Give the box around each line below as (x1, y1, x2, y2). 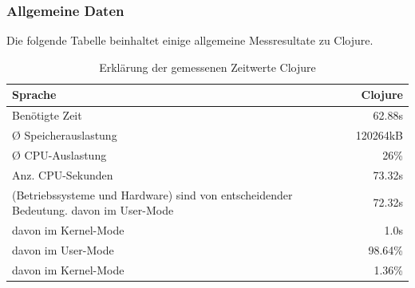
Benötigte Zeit (12, 107, 82, 124)
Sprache (12, 86, 57, 103)
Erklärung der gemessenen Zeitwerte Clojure (99, 58, 316, 75)
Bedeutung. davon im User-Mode (12, 202, 174, 219)
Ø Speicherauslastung (12, 127, 117, 144)
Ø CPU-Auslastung (12, 146, 107, 163)
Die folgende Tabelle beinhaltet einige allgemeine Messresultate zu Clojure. (6, 32, 373, 49)
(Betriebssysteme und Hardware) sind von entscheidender (12, 186, 293, 203)
